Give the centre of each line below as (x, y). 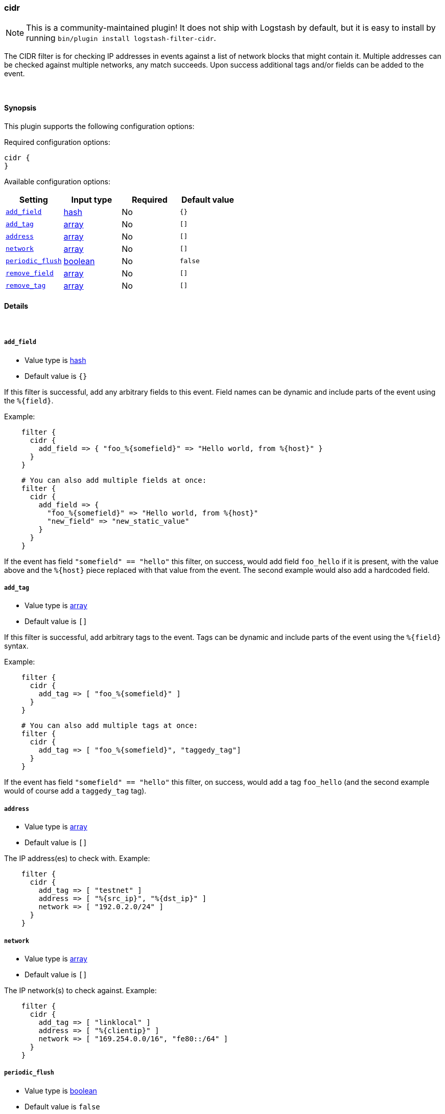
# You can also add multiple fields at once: (114, 480)
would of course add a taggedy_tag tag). (75, 791)
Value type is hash (55, 360)
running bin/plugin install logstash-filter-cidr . (121, 38)
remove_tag (26, 286)
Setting (33, 199)
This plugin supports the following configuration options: (99, 126)
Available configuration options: (57, 181)
